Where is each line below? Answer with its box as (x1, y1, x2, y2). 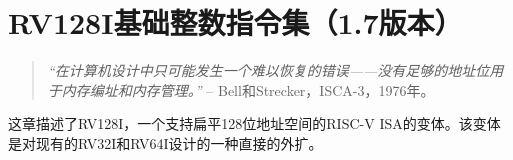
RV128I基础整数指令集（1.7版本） (8, 2, 463, 43)
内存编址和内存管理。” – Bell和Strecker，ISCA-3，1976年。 (61, 79, 435, 100)
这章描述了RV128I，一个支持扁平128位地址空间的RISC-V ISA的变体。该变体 (8, 113, 501, 134)
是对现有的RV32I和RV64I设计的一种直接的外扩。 (8, 132, 323, 153)
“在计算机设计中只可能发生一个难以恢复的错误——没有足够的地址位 (47, 60, 490, 81)
